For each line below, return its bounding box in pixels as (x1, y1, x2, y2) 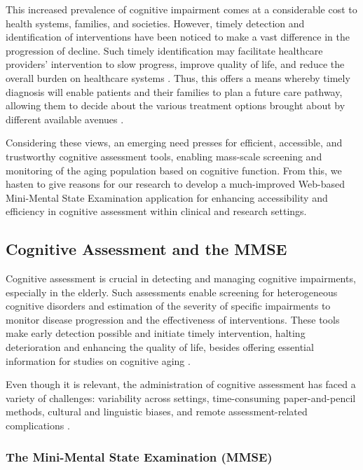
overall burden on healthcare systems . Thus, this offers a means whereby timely (6, 70, 350, 85)
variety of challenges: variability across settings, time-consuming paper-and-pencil (6, 390, 356, 405)
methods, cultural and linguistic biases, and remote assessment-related (6, 404, 308, 419)
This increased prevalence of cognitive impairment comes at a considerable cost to (6, 2, 357, 16)
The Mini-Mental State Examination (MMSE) (6, 448, 273, 465)
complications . (6, 418, 70, 433)
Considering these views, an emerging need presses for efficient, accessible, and (6, 135, 343, 150)
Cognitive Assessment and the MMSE (6, 238, 287, 260)
